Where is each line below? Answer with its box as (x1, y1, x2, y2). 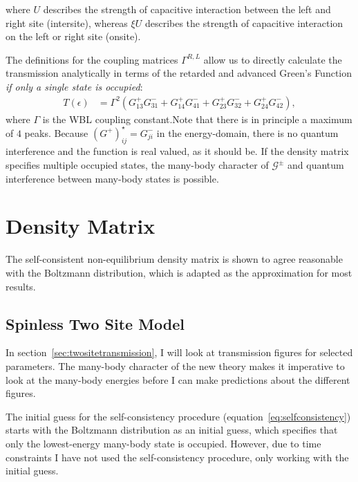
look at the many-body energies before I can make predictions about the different (6, 372, 350, 387)
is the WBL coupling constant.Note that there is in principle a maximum (42, 111, 352, 126)
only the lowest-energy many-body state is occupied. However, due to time (6, 436, 321, 450)
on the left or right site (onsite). (6, 29, 141, 44)
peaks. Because (24, 125, 88, 140)
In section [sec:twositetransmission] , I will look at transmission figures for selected (6, 345, 353, 360)
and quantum (288, 158, 344, 172)
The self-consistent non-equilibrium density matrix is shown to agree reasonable (6, 252, 343, 266)
